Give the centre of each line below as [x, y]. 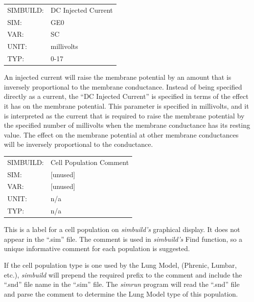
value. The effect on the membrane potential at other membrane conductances [121, 134]
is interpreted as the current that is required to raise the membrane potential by [124, 115]
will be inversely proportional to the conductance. [79, 144]
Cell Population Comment [90, 162]
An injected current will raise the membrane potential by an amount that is [118, 77]
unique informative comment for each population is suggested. [97, 248]
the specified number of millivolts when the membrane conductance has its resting [127, 125]
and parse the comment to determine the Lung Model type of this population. [121, 293]
